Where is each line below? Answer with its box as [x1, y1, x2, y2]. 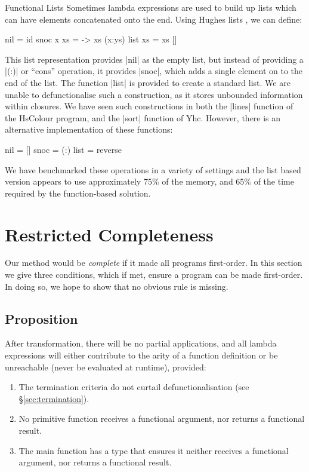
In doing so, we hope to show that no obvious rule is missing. [5, 280, 228, 292]
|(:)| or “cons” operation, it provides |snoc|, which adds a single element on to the [5, 65, 303, 77]
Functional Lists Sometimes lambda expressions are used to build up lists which [5, 1, 296, 13]
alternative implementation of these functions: [5, 123, 173, 136]
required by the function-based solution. [5, 186, 151, 199]
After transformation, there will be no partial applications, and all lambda [5, 337, 277, 350]
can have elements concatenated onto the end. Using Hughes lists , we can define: [5, 13, 302, 25]
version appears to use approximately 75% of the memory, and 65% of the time [5, 175, 294, 188]
